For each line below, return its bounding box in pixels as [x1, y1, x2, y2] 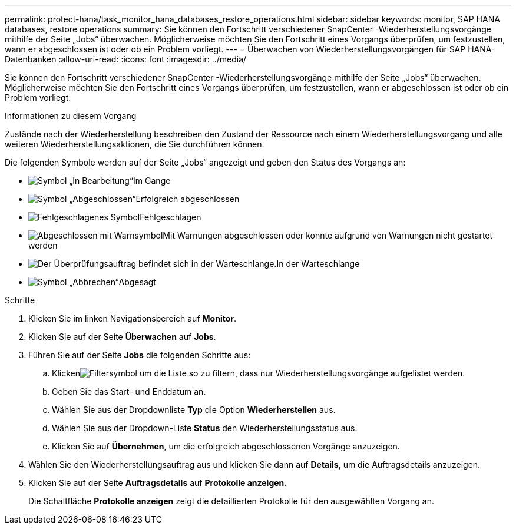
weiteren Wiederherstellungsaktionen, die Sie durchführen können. [5, 139, 264, 149]
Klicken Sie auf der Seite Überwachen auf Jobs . [28, 332, 216, 342]
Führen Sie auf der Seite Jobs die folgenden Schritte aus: [28, 350, 251, 360]
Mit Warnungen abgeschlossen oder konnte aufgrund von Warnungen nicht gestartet [163, 230, 493, 240]
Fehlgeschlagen [140, 212, 201, 222]
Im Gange [133, 176, 171, 186]
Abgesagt [118, 277, 156, 287]
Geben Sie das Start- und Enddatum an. [52, 386, 206, 396]
